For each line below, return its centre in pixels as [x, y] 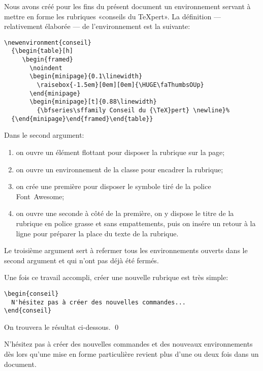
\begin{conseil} [31, 293]
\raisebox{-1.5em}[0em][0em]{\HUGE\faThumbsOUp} [120, 85]
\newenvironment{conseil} [48, 42]
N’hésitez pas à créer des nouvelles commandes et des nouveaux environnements [128, 344]
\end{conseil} [28, 311]
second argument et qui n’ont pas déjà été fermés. [81, 260]
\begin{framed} [48, 60]
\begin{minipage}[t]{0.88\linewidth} [93, 102]
